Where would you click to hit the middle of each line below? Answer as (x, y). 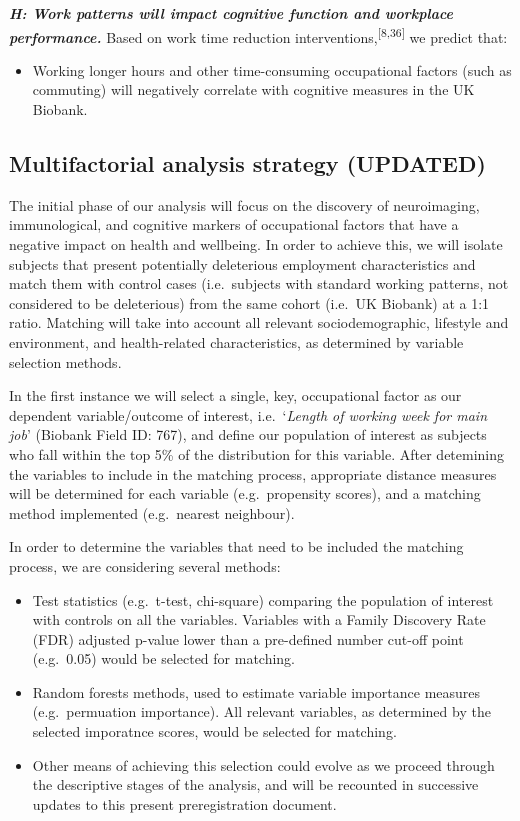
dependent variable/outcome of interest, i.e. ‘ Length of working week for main (248, 414)
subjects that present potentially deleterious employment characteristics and (242, 263)
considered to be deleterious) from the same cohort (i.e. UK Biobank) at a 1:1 (249, 302)
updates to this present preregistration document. (184, 803)
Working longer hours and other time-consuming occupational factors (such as (272, 69)
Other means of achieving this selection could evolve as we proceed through (263, 764)
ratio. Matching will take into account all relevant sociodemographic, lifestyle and (259, 322)
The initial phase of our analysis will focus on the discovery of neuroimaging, (244, 204)
